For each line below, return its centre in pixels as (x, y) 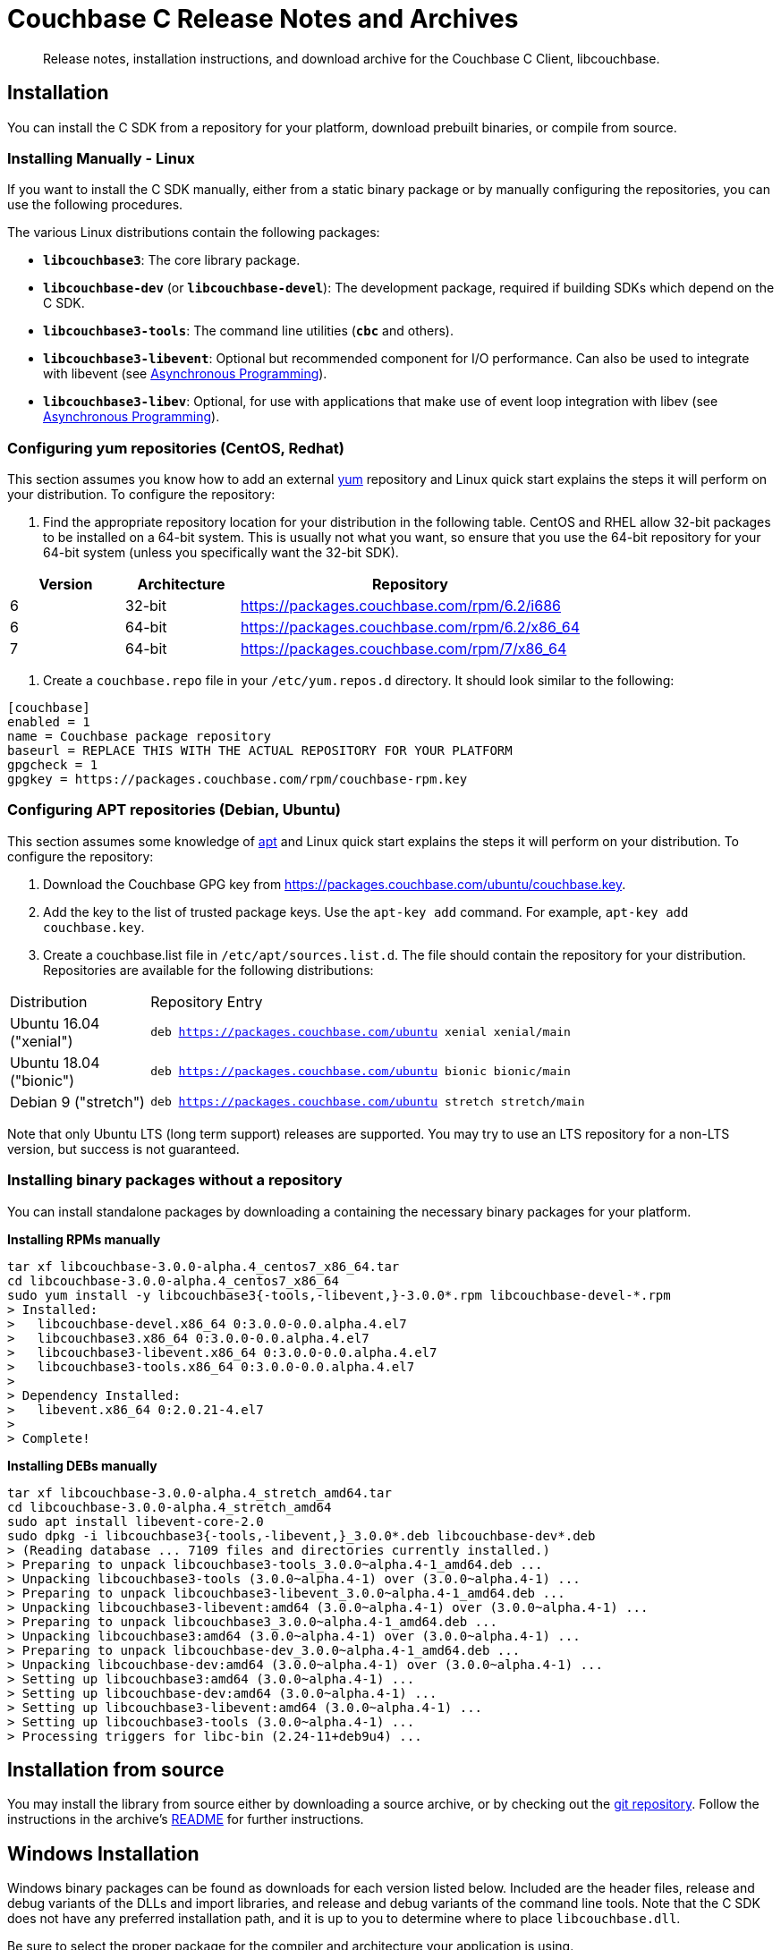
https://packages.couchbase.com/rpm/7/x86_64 (404, 649)
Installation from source (116, 1770)
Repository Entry (207, 1001)
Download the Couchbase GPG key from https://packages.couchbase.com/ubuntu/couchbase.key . (335, 884)
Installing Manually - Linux (101, 158)
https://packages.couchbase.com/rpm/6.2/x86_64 (411, 627)
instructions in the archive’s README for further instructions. (186, 1819)
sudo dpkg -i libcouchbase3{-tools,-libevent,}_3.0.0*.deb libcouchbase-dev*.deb (301, 1535)
